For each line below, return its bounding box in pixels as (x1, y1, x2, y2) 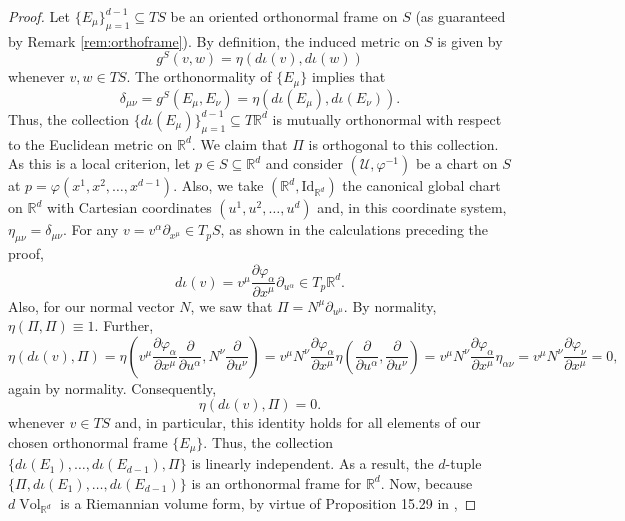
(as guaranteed (415, 6, 506, 26)
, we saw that (190, 295, 273, 316)
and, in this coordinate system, (317, 197, 507, 218)
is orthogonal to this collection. (308, 133, 499, 154)
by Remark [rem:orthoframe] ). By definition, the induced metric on (8, 30, 420, 51)
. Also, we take (173, 175, 264, 196)
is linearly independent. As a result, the (191, 453, 434, 474)
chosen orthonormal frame (8, 431, 168, 452)
